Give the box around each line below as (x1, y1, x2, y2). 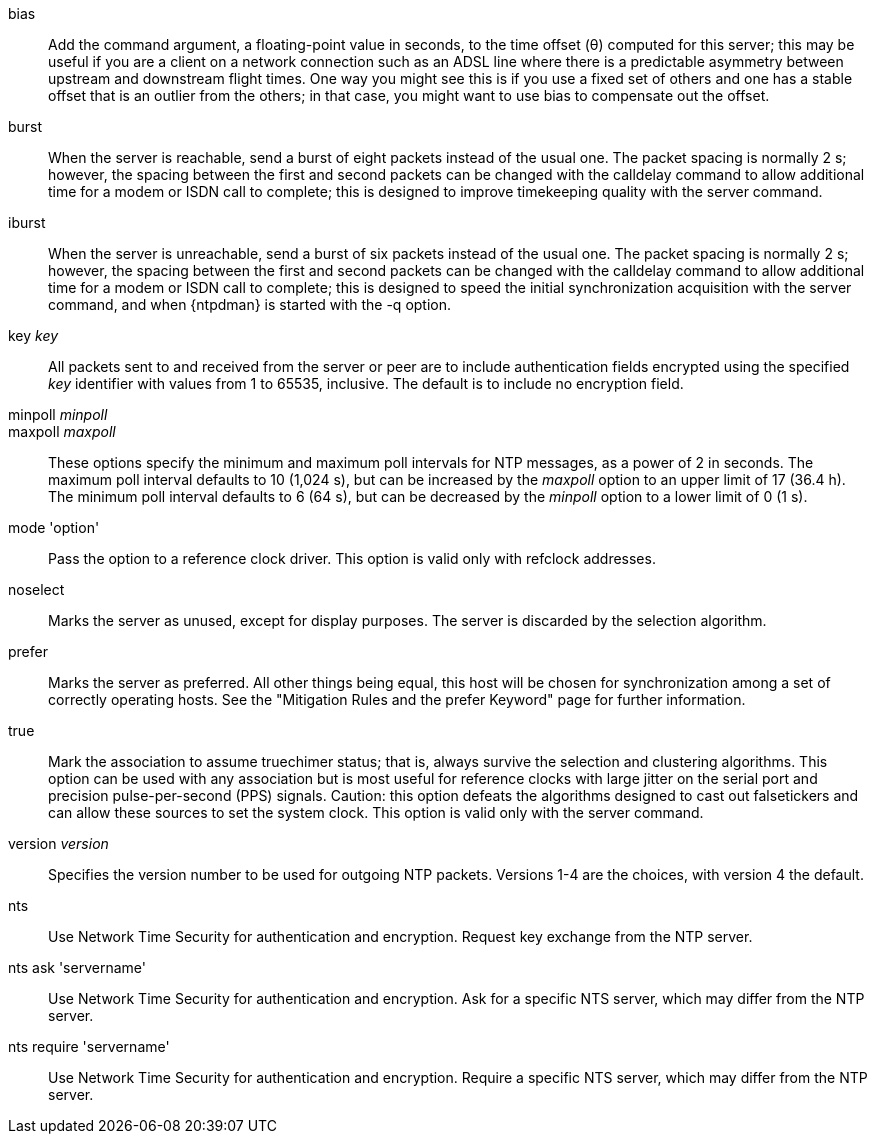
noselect (8, 581, 65, 598)
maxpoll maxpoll (8, 423, 116, 440)
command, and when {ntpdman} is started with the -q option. (48, 296, 452, 313)
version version (8, 835, 109, 852)
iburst (8, 214, 46, 231)
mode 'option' (8, 519, 100, 536)
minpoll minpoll (8, 406, 108, 423)
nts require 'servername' (8, 1038, 170, 1055)
